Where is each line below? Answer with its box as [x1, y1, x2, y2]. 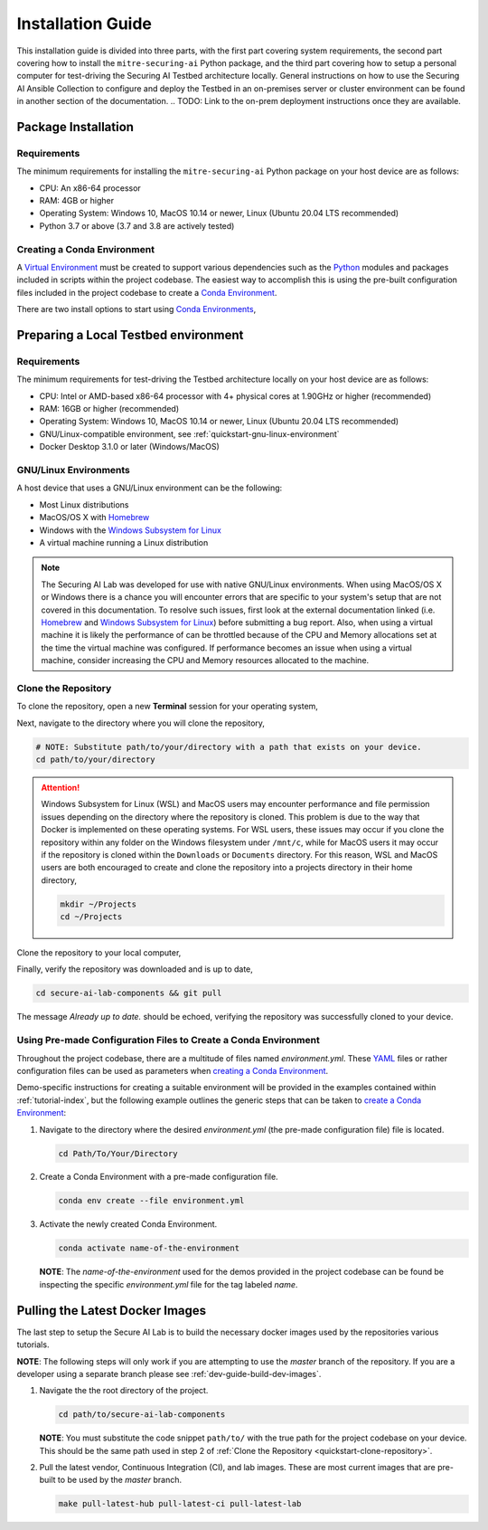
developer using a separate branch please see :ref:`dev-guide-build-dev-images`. [16, 1368, 322, 1379]
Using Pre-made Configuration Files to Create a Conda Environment [16, 1034, 320, 1047]
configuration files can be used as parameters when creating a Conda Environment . [16, 1065, 329, 1076]
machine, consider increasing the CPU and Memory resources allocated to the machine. [41, 655, 370, 666]
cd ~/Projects [60, 912, 123, 922]
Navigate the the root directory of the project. [39, 1385, 209, 1396]
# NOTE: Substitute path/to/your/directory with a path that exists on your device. [35, 742, 422, 752]
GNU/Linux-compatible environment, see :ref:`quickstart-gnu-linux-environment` [39, 428, 340, 439]
